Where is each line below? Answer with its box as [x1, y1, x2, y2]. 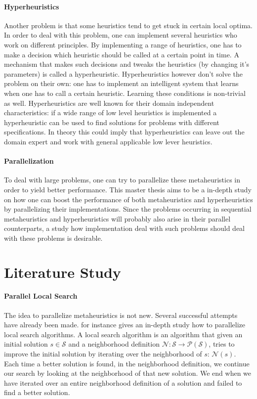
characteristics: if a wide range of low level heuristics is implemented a [4, 107, 217, 118]
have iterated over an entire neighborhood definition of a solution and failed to [4, 377, 242, 388]
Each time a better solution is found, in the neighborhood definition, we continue [4, 358, 250, 368]
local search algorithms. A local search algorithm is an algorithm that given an [4, 329, 243, 339]
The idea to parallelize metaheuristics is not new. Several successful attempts [4, 310, 238, 320]
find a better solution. [4, 387, 70, 398]
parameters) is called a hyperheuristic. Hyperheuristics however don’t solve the [4, 68, 243, 79]
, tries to [209, 339, 235, 349]
